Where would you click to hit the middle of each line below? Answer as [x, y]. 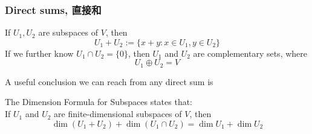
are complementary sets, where [250, 53]
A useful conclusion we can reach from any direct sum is [109, 81]
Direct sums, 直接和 [53, 9]
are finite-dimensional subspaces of [118, 114]
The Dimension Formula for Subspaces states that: [99, 102]
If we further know [39, 53]
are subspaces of [68, 32]
